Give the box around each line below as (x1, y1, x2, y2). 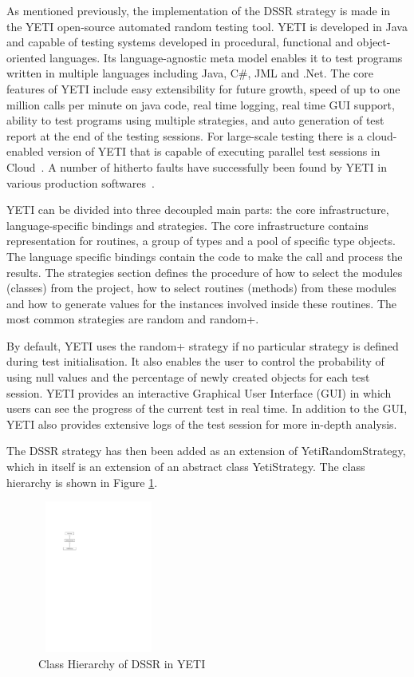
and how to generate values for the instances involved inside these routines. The (6, 295, 396, 311)
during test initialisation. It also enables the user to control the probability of (6, 353, 384, 370)
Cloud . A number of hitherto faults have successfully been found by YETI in (6, 158, 388, 175)
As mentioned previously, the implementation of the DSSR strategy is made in (6, 2, 391, 18)
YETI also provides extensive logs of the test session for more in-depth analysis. (6, 415, 397, 432)
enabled (6, 143, 44, 160)
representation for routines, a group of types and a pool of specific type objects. (6, 232, 396, 249)
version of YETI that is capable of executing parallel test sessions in (47, 143, 380, 160)
